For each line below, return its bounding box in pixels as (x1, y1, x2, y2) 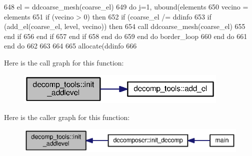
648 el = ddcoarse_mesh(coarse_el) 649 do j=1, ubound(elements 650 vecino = (4, 1, 248, 11)
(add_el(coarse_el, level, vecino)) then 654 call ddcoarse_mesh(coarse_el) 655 (4, 21, 245, 31)
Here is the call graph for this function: (4, 57, 124, 67)
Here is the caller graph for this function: (4, 111, 130, 122)
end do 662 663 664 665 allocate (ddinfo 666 (4, 40, 137, 51)
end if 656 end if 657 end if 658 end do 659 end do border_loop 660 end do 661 (4, 30, 247, 41)
